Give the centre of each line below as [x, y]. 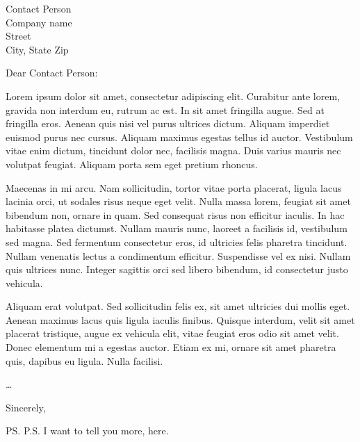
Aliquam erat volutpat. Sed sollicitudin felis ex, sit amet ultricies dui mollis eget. [178, 306]
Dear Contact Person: [52, 73]
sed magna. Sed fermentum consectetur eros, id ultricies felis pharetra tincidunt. [177, 242]
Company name [39, 22]
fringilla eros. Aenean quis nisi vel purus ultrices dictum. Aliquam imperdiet [168, 123]
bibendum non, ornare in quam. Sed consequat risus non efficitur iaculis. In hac [175, 214]
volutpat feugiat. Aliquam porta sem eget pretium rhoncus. [132, 164]
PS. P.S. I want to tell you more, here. [87, 431]
